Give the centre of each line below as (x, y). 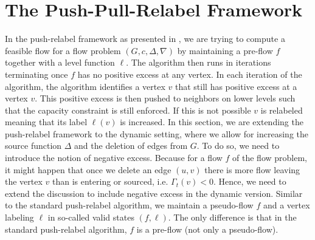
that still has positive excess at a (236, 86)
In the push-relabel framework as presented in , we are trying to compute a (145, 39)
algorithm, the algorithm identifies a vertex (85, 86)
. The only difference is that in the (232, 217)
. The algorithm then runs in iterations (199, 62)
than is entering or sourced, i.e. (110, 181)
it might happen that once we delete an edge (88, 169)
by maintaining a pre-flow (225, 50)
